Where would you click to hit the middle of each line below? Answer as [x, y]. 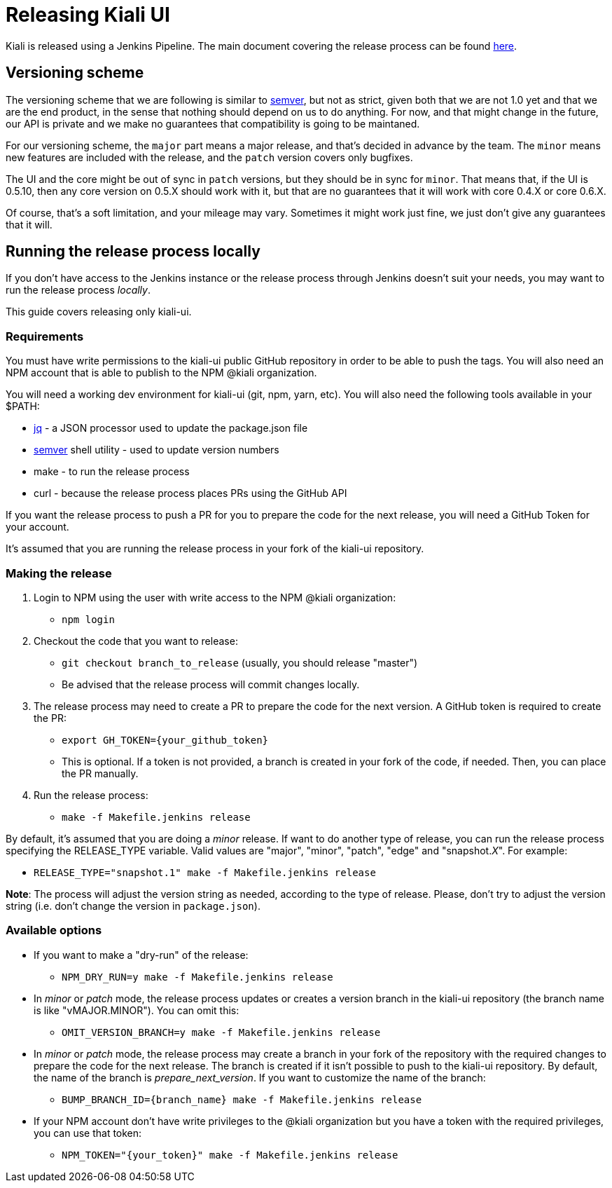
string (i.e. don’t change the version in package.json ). [133, 906]
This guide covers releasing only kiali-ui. [99, 312]
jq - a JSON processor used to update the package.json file [171, 428]
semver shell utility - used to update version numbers [157, 450]
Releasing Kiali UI [88, 15]
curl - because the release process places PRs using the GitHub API [190, 493]
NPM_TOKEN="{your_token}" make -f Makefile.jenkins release [230, 1155]
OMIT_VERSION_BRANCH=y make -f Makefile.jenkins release [221, 1032]
